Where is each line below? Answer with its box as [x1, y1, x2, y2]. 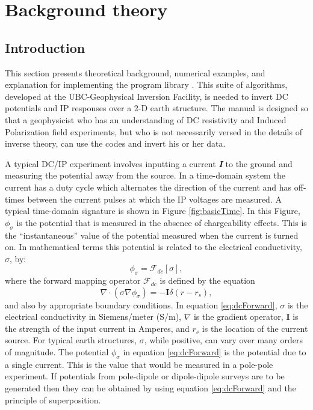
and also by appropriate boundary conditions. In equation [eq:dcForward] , [5, 298, 277, 311]
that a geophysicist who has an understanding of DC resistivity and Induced [5, 113, 287, 126]
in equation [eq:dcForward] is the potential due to [123, 346, 306, 358]
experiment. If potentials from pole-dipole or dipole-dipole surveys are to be [5, 370, 285, 382]
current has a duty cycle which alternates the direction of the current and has [5, 180, 292, 193]
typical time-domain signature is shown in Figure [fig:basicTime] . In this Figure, [5, 204, 300, 217]
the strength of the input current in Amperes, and [5, 322, 190, 334]
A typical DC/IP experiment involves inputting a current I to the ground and [5, 157, 293, 170]
